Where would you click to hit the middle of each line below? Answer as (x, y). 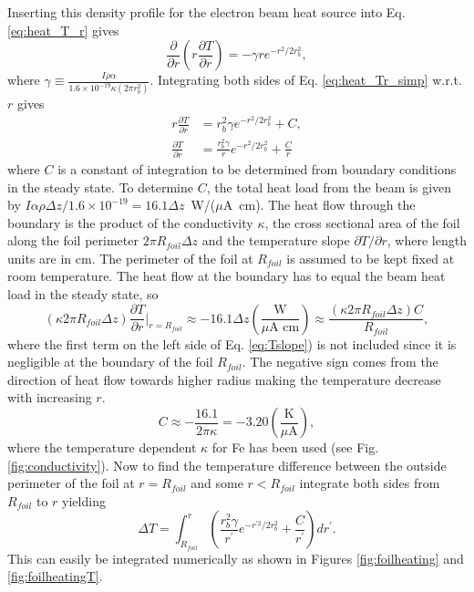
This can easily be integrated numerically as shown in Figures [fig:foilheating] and (236, 558)
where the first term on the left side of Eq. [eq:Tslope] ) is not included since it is (232, 343)
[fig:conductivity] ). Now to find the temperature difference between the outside (227, 465)
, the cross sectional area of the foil (362, 222)
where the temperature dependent (102, 447)
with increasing (50, 397)
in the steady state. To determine (100, 187)
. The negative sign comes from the (340, 362)
